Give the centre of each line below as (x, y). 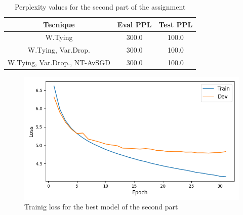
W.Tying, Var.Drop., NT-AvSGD (59, 62)
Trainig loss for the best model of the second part (101, 207)
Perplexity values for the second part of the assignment (100, 7)
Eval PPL (134, 24)
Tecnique (59, 24)
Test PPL (176, 24)
